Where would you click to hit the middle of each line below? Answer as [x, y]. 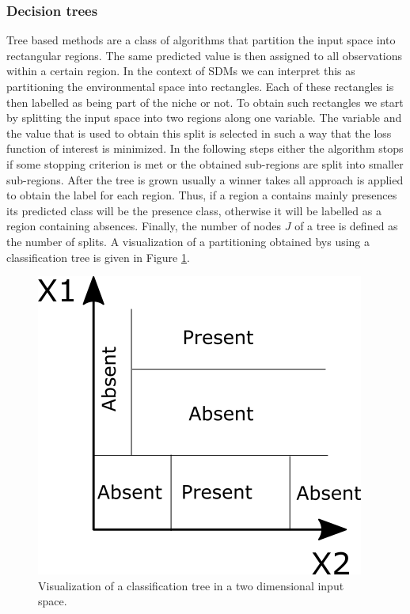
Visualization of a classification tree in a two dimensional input [191, 585]
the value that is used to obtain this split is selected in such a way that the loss [199, 133]
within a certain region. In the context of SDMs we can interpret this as [181, 71]
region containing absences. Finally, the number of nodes [144, 226]
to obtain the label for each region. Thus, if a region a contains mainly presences [202, 195]
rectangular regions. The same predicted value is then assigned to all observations [205, 55]
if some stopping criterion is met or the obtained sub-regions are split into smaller [205, 163]
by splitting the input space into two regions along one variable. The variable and [204, 117]
